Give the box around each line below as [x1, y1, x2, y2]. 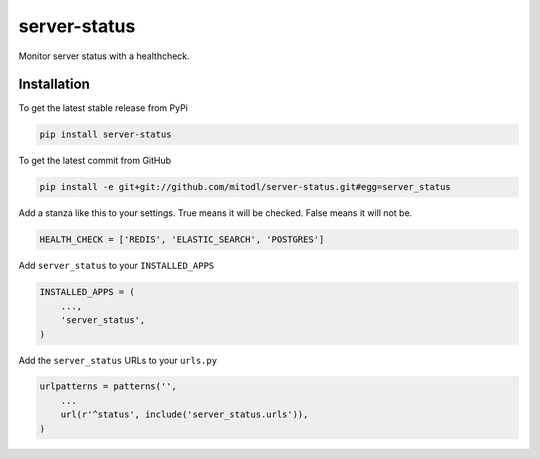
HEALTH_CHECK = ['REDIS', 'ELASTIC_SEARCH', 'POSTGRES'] [39, 234, 325, 245]
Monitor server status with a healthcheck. [18, 50, 190, 62]
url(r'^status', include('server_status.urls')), [60, 409, 309, 420]
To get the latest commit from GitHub [18, 155, 172, 167]
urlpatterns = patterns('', [39, 381, 177, 392]
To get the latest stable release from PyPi [18, 102, 189, 114]
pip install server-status [39, 129, 172, 140]
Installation [18, 76, 90, 93]
